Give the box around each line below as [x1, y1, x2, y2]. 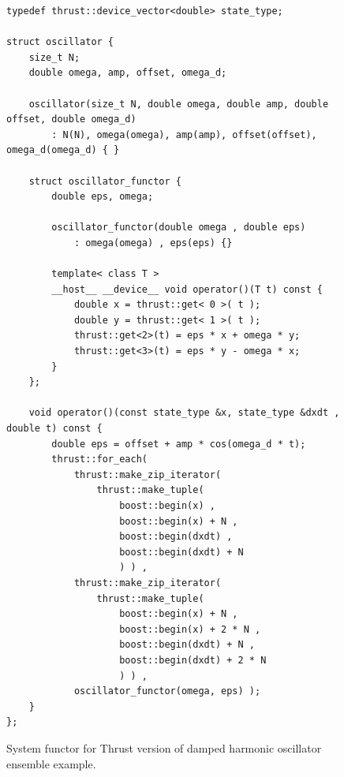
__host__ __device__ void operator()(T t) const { [51, 283, 323, 295]
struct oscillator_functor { [28, 175, 181, 187]
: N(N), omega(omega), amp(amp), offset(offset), [51, 129, 317, 140]
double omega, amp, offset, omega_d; [28, 67, 227, 79]
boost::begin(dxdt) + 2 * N [119, 654, 267, 666]
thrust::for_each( [51, 454, 148, 465]
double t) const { [6, 423, 103, 435]
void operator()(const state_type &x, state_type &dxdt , [28, 407, 340, 419]
